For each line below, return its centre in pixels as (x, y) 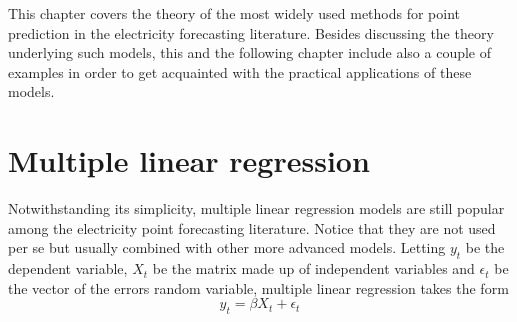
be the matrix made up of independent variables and (313, 268)
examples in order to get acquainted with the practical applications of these (240, 71)
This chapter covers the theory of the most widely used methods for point (234, 13)
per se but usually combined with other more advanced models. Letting (227, 247)
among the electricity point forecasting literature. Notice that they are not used (252, 227)
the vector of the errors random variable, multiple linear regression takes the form (258, 287)
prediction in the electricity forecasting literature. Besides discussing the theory (251, 32)
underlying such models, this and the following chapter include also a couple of (250, 52)
